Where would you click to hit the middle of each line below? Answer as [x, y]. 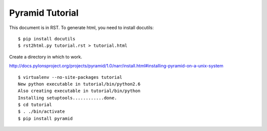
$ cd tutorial [35, 105]
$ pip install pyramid [45, 118]
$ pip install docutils [47, 39]
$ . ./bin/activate [42, 112]
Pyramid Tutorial [44, 13]
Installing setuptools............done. [67, 98]
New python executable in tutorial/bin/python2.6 [79, 84]
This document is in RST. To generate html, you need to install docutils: [82, 28]
